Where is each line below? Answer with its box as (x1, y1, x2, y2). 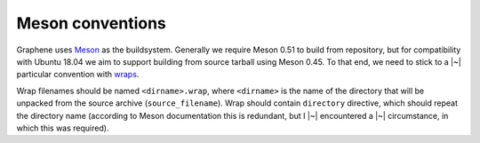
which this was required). (16, 123, 109, 133)
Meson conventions (16, 13, 166, 33)
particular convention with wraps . (16, 69, 140, 80)
